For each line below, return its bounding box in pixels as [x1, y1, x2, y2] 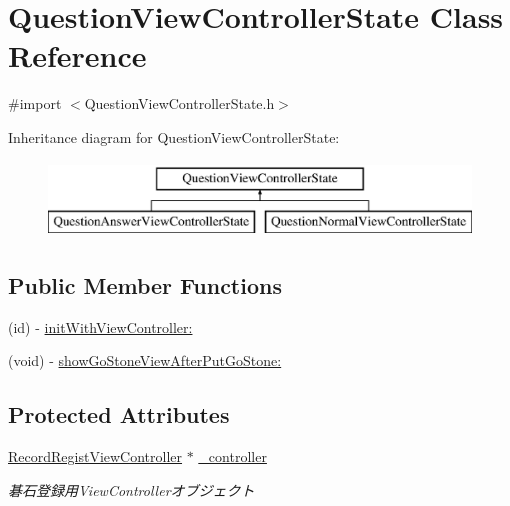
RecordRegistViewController [8, 446, 183, 467]
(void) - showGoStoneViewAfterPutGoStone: [8, 350, 282, 371]
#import [8, 93, 62, 114]
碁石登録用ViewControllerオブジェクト [8, 479, 255, 500]
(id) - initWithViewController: [8, 316, 193, 337]
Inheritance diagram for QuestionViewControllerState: [8, 126, 340, 147]
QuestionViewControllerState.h [84, 93, 275, 114]
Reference [8, 35, 147, 76]
